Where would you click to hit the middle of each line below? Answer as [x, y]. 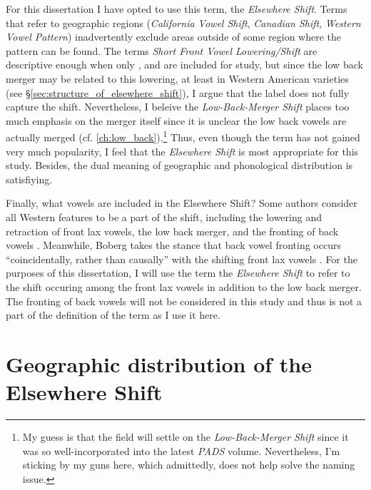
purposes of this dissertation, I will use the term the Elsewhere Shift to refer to [178, 273]
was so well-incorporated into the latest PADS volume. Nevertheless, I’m [181, 450]
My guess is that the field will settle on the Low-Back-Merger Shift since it [185, 437]
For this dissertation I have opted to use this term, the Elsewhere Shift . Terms [177, 9]
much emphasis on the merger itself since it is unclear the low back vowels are [176, 120]
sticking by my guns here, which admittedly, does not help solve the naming [189, 465]
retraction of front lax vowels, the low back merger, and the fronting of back [172, 231]
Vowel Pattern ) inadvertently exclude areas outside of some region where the [173, 37]
